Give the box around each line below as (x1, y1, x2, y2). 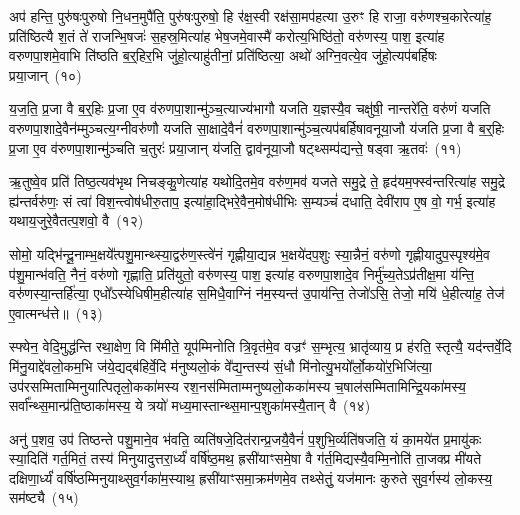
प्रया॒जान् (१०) (9, 64, 82, 85)
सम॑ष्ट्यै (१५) (9, 487, 79, 508)
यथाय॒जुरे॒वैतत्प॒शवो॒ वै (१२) (9, 210, 144, 231)
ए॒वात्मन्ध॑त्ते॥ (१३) (9, 302, 103, 323)
